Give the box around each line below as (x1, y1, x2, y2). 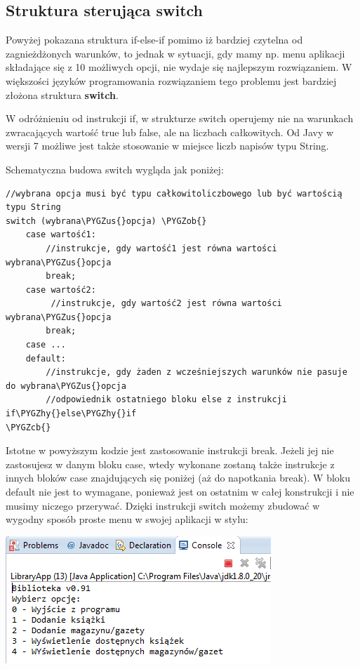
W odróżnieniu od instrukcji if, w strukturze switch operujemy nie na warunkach (6, 111, 354, 126)
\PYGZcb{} (6, 422, 51, 432)
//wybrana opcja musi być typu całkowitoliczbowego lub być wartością (6, 188, 342, 199)
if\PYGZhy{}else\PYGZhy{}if (6, 409, 137, 419)
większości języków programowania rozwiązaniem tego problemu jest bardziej (6, 73, 337, 88)
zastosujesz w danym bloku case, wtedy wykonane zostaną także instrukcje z (6, 456, 335, 471)
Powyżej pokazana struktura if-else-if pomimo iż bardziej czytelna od (6, 32, 303, 47)
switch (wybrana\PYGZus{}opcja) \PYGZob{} (6, 216, 207, 226)
